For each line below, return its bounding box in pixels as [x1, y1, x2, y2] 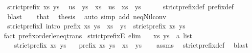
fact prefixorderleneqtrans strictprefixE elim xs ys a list [4, 30, 193, 40]
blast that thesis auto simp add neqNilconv [7, 11, 166, 21]
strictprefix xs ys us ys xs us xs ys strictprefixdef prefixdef [7, 1, 234, 11]
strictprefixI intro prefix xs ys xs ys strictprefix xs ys [7, 21, 185, 31]
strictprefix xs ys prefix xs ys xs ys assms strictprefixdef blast [14, 40, 248, 50]
